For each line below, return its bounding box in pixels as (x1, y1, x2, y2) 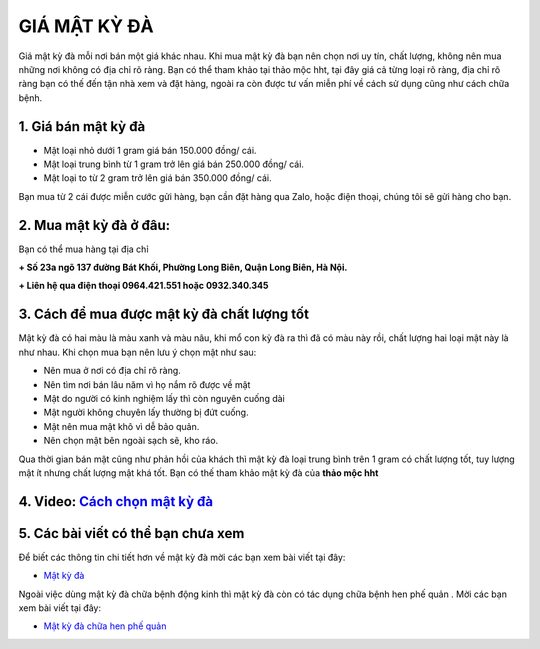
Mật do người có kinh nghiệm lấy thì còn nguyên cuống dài (43, 392, 285, 404)
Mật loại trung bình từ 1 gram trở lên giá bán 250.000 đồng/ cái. (43, 158, 305, 170)
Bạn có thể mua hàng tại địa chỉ (18, 243, 149, 255)
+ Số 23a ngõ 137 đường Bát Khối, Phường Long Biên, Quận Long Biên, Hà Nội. (18, 261, 348, 274)
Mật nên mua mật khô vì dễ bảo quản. (43, 420, 200, 432)
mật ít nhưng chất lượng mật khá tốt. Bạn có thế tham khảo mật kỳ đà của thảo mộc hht (18, 466, 379, 479)
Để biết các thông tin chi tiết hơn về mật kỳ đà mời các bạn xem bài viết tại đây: (18, 551, 346, 563)
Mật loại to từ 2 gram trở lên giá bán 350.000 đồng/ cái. (43, 172, 272, 184)
